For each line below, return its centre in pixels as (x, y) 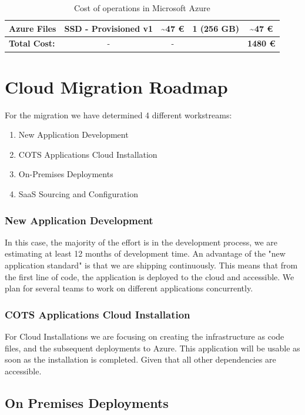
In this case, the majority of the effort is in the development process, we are (141, 242)
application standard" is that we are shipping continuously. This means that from (151, 265)
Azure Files (33, 28)
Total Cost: (32, 43)
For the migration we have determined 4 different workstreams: (118, 114)
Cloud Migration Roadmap (116, 86)
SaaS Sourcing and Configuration (78, 194)
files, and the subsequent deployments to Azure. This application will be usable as (152, 348)
